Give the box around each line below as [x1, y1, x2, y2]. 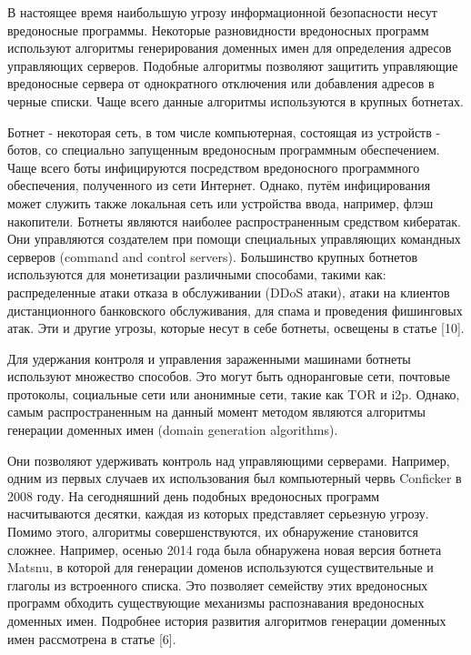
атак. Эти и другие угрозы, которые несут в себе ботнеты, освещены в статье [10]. [7, 318, 465, 338]
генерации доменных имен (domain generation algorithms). [7, 420, 338, 439]
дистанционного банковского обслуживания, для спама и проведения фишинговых [7, 300, 463, 319]
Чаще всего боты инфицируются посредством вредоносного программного [7, 157, 420, 176]
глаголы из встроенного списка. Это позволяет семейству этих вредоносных [7, 575, 428, 594]
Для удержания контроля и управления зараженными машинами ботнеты [7, 348, 411, 368]
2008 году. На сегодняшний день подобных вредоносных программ [7, 486, 380, 505]
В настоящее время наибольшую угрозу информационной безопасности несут [7, 3, 437, 21]
